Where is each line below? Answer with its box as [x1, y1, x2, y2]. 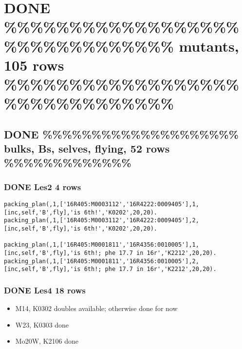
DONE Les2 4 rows [4, 180, 81, 193]
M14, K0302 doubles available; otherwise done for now [15, 303, 178, 313]
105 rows [4, 55, 64, 75]
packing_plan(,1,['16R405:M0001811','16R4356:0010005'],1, [4, 241, 199, 249]
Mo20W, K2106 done [15, 336, 78, 346]
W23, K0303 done [15, 319, 69, 330]
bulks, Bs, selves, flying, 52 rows [4, 141, 170, 156]
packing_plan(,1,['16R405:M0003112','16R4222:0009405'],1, [4, 201, 199, 208]
